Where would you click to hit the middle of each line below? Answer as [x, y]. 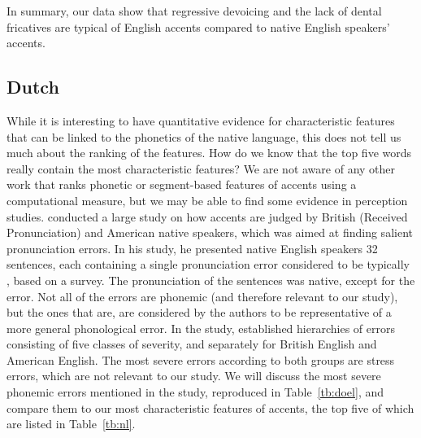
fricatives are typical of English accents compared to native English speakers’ [198, 26]
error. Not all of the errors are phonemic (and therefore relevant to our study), [202, 296]
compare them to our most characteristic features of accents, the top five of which [210, 407]
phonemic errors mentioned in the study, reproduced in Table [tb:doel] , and [195, 392]
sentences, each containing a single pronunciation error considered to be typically [208, 264]
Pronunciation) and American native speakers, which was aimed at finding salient [210, 232]
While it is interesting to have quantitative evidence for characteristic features [201, 120]
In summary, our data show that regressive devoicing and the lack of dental [194, 11]
